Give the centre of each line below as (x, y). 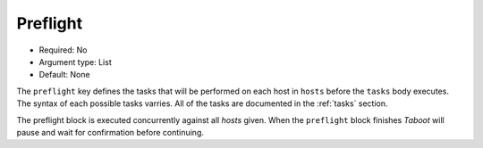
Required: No (63, 50)
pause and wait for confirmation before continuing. (110, 132)
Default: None (64, 75)
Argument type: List (75, 62)
